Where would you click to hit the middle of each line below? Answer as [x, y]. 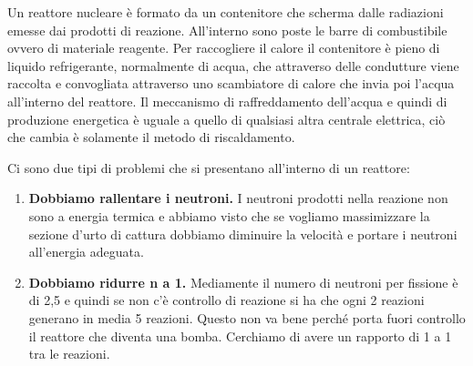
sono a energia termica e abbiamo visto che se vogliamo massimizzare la [229, 215]
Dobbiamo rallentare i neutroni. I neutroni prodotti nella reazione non [238, 198]
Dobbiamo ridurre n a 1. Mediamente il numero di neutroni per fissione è [243, 282]
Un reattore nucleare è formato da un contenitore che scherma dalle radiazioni [226, 12]
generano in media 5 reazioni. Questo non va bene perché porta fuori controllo [247, 317]
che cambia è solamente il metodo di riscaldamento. [151, 137]
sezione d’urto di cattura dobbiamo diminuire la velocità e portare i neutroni [243, 234]
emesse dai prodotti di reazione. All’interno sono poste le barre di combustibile [227, 30]
